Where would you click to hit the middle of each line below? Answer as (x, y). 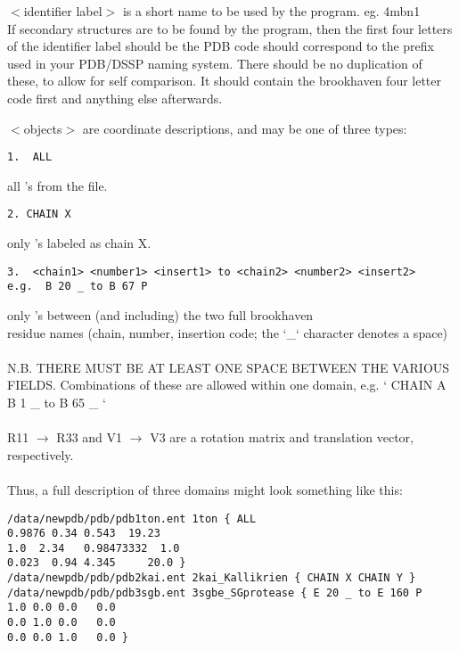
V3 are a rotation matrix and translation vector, (282, 437)
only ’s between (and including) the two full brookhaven (160, 314)
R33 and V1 (90, 437)
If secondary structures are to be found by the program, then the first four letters (230, 28)
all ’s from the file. (57, 185)
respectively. (41, 454)
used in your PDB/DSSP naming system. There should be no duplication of (215, 63)
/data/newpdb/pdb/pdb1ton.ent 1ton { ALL (132, 518)
